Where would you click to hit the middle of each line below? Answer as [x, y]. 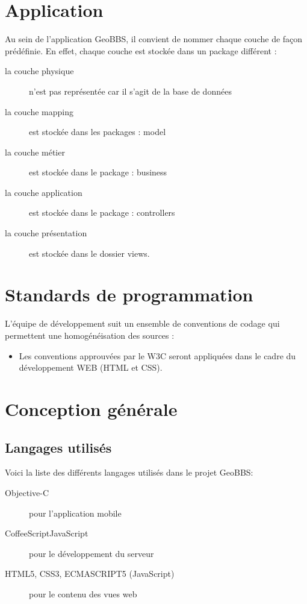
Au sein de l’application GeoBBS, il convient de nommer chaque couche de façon [154, 39]
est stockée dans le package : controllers [102, 212]
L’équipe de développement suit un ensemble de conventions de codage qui [142, 323]
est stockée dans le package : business [98, 172]
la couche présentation [46, 233]
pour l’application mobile [75, 513]
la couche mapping [39, 111]
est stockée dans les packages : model [98, 132]
